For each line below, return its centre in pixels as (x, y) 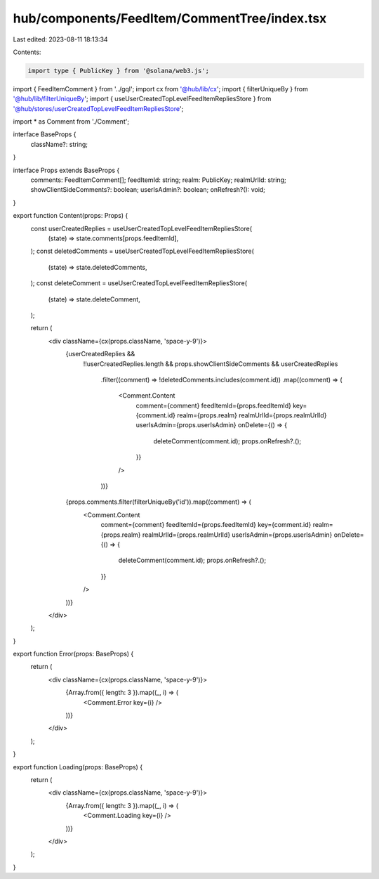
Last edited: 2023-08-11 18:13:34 (60, 39)
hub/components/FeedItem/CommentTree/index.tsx (170, 18)
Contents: (27, 52)
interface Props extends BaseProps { (66, 170)
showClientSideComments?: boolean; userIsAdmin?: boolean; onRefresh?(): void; (148, 190)
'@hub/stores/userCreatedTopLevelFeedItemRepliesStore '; (98, 108)
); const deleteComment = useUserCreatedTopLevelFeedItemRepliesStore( (139, 283)
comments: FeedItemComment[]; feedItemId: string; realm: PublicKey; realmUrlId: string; (159, 180)
